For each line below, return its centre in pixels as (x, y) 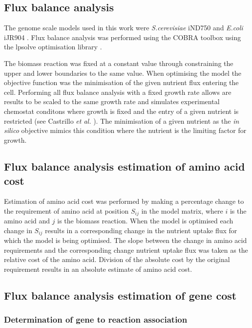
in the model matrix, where (182, 210)
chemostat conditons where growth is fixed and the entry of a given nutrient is (121, 111)
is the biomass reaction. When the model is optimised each (145, 220)
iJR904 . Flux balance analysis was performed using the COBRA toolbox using (123, 37)
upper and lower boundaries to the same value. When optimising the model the (123, 73)
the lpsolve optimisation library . (53, 47)
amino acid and (27, 220)
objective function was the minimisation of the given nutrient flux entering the (121, 82)
